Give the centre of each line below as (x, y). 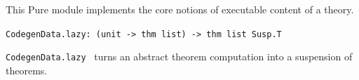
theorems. (27, 70)
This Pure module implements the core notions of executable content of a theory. (180, 9)
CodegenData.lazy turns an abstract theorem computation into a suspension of (179, 56)
